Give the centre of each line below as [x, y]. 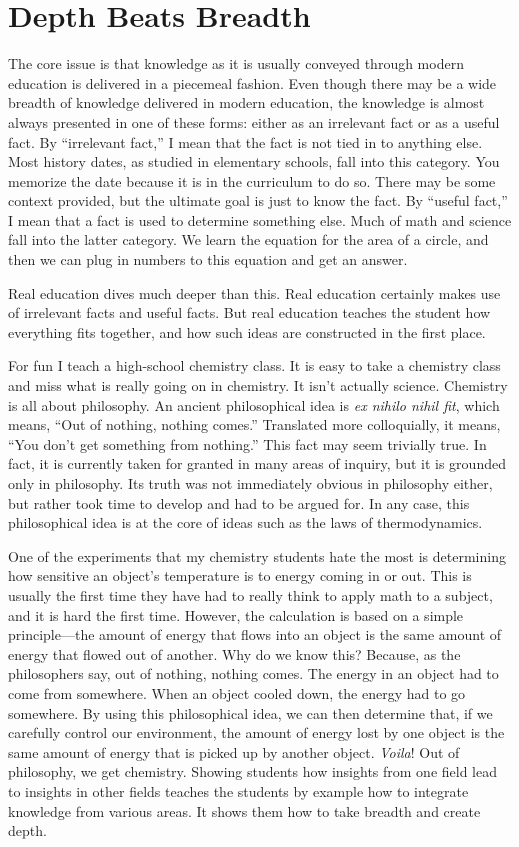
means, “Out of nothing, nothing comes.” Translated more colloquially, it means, [254, 424]
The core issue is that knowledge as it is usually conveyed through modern [236, 63]
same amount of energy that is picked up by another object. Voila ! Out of [234, 751]
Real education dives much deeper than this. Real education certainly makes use [254, 292]
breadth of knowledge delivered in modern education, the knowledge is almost [246, 102]
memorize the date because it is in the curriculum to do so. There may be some [252, 180]
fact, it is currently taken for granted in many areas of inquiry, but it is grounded [257, 463]
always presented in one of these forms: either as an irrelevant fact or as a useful [254, 121]
